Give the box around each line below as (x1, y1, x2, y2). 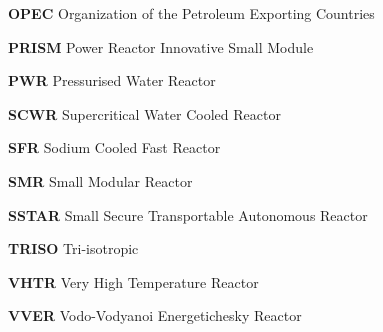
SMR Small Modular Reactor (8, 170, 193, 191)
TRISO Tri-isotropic (8, 238, 139, 259)
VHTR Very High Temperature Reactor (8, 271, 259, 292)
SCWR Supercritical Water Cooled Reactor (8, 103, 281, 124)
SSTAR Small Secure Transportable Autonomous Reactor (8, 204, 368, 225)
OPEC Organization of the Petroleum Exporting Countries (8, 3, 375, 23)
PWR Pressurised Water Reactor (8, 70, 216, 91)
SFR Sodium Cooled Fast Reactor (8, 137, 221, 158)
